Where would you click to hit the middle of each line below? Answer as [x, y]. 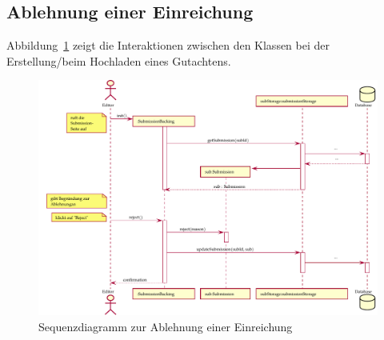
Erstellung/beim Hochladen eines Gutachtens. [119, 60]
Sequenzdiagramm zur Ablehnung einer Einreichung [166, 326]
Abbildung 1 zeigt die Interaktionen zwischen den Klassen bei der [168, 45]
